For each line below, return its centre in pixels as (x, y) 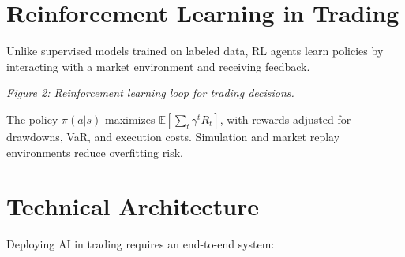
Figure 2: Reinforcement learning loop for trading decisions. (150, 93)
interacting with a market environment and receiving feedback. (158, 66)
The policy (32, 119)
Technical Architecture (133, 206)
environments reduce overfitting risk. (95, 152)
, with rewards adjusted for (285, 119)
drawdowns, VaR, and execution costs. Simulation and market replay (173, 136)
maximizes (130, 119)
